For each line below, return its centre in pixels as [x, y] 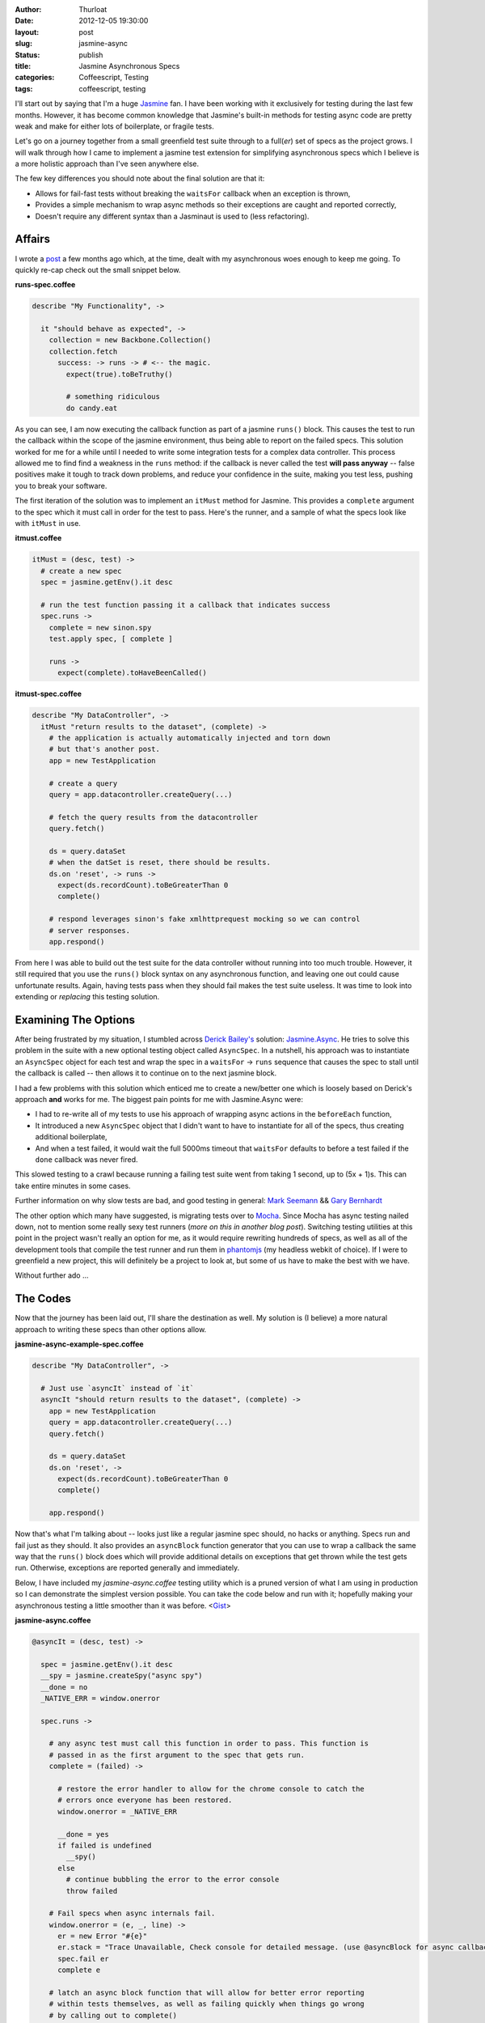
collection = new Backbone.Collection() [130, 340]
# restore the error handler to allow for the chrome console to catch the [211, 1789]
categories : [35, 78]
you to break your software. [61, 486]
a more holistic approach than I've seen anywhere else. [107, 164]
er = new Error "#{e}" [103, 1936]
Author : [28, 9]
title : [23, 66]
